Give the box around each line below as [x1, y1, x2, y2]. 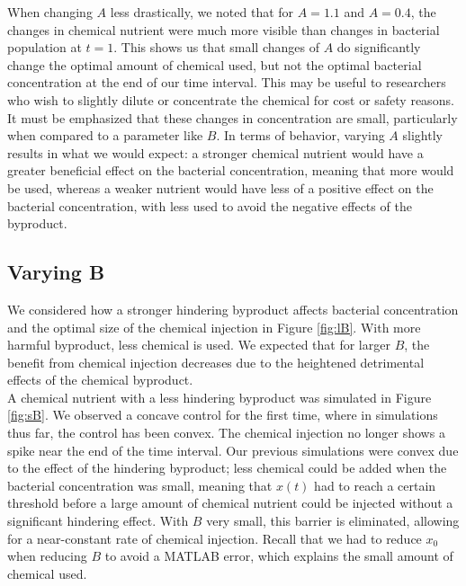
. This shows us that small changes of [113, 38, 319, 57]
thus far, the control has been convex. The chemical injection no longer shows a [7, 423, 445, 442]
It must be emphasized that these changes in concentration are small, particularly [7, 108, 458, 127]
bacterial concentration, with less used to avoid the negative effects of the [7, 196, 412, 215]
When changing [7, 3, 93, 21]
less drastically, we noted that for [110, 3, 294, 21]
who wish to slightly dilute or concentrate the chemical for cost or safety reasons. [7, 90, 454, 109]
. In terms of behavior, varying [216, 126, 385, 145]
